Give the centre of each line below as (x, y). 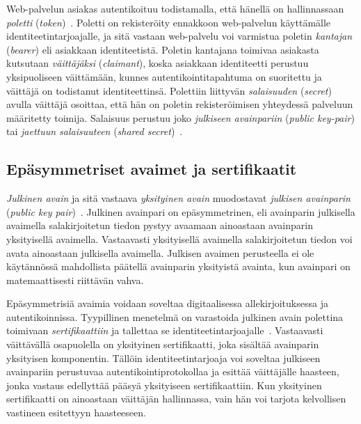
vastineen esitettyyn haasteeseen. (76, 413)
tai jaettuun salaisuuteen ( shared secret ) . (95, 131)
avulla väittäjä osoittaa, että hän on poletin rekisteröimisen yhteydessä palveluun (180, 104)
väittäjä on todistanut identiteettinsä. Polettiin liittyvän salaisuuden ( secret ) (169, 90)
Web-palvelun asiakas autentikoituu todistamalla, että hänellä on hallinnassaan (175, 8)
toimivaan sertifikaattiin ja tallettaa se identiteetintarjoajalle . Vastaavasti (165, 330)
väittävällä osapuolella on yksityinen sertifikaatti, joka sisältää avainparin (163, 344)
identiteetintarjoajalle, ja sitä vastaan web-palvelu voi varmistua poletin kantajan (179, 36)
